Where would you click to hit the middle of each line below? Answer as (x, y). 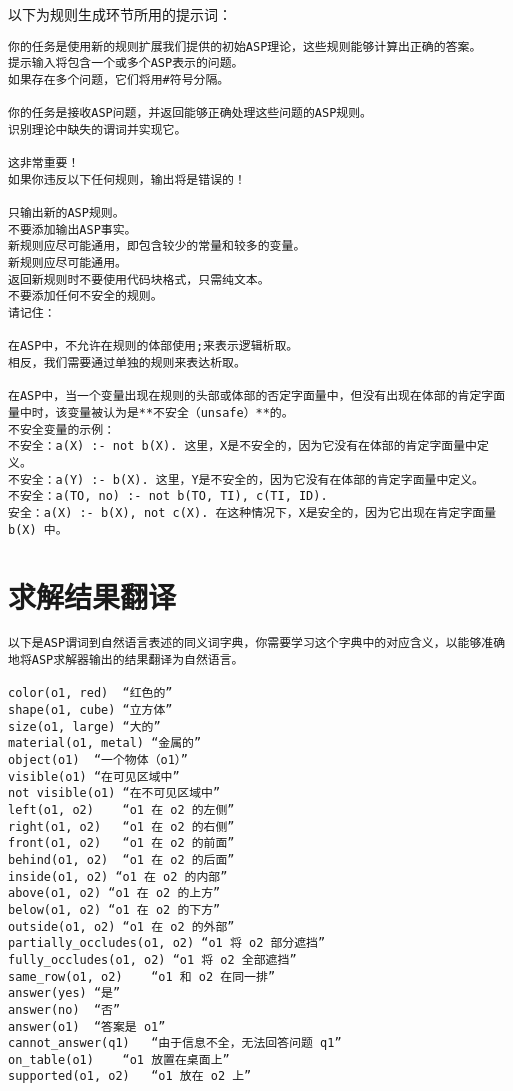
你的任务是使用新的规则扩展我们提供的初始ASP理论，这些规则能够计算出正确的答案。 (245, 46)
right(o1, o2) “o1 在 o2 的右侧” (121, 826)
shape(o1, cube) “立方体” (90, 710)
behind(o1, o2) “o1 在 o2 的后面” (121, 859)
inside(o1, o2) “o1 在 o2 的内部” (118, 876)
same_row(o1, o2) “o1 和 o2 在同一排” (142, 976)
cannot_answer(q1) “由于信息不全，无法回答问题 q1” (175, 1043)
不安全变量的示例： (62, 429)
